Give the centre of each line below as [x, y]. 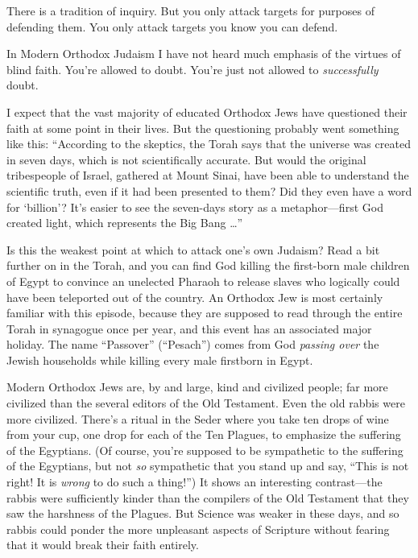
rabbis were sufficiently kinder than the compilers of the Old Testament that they [208, 497]
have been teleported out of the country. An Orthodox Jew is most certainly [195, 297]
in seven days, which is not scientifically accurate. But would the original [186, 159]
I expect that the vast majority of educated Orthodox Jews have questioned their [207, 112]
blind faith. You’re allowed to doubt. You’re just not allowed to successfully [192, 69]
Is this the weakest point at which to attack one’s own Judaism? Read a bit [193, 249]
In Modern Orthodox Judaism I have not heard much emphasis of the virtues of [204, 54]
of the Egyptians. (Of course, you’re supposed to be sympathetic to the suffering [205, 450]
